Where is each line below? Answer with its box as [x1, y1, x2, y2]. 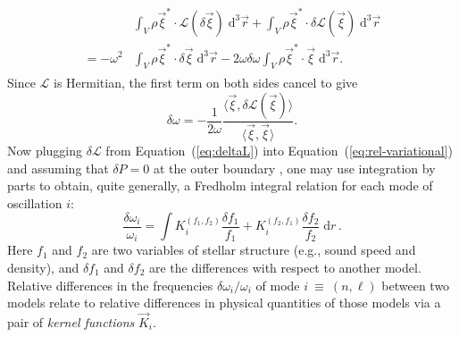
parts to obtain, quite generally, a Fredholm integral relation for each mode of [7, 176, 433, 195]
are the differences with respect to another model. [149, 258, 421, 277]
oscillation [7, 193, 63, 212]
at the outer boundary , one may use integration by [153, 158, 436, 177]
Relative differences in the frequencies [7, 275, 213, 294]
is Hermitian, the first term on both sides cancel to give [54, 73, 358, 92]
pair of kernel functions [7, 313, 135, 332]
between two [381, 275, 450, 294]
